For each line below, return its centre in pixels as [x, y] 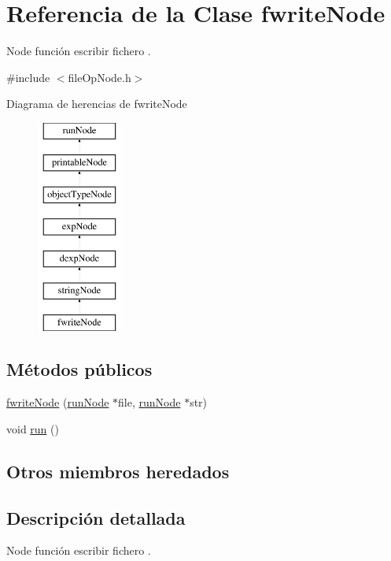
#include [28, 77]
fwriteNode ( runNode [58, 402]
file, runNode [149, 402]
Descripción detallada [96, 517]
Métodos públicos [79, 369]
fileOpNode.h [100, 77]
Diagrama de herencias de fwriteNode [97, 104]
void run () [33, 428]
